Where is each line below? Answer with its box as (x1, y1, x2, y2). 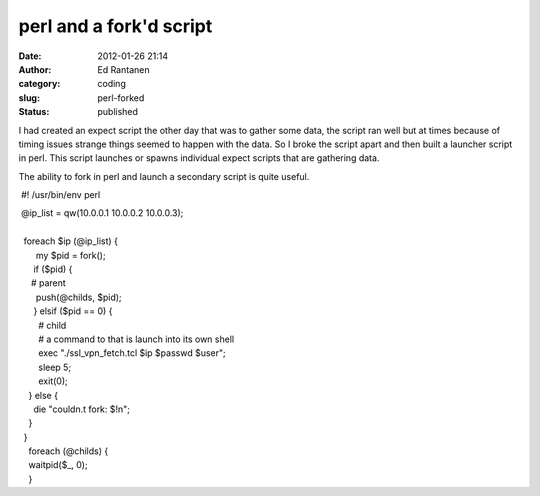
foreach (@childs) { (28, 445, 109, 457)
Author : (18, 63, 52, 75)
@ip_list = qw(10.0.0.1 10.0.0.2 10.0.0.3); (20, 207, 184, 219)
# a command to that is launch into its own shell (38, 333, 235, 345)
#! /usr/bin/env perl (20, 189, 101, 201)
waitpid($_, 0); (28, 459, 89, 471)
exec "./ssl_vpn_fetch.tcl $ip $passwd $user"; (38, 347, 226, 359)
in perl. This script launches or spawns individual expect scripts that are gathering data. (18, 152, 380, 164)
